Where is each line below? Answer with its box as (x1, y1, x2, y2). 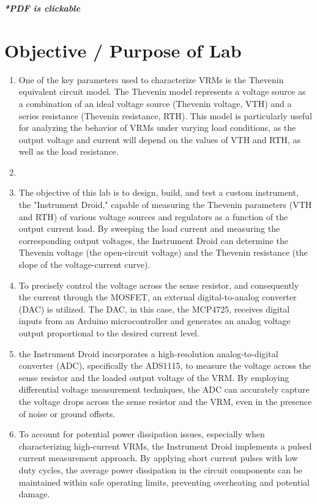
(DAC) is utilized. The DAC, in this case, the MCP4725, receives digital (18, 302, 290, 315)
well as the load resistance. (18, 145, 119, 158)
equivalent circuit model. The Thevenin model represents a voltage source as (18, 85, 306, 98)
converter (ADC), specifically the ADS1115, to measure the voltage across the (18, 359, 311, 372)
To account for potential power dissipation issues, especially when (18, 428, 265, 440)
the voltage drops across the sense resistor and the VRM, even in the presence (18, 395, 312, 407)
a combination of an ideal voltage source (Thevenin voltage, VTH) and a (18, 97, 292, 109)
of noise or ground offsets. (18, 407, 116, 420)
